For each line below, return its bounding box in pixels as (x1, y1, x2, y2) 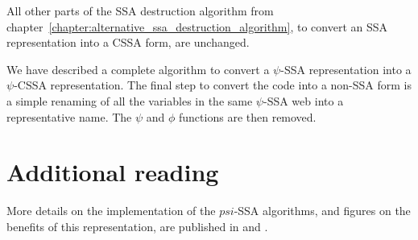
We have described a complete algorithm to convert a (6, 60, 270, 77)
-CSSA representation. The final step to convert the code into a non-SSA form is (14, 77, 412, 93)
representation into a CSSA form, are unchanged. (6, 34, 250, 51)
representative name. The (6, 108, 132, 125)
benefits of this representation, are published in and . (6, 217, 268, 234)
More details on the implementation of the (6, 202, 216, 219)
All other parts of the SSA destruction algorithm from (6, 2, 274, 19)
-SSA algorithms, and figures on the (234, 202, 411, 219)
